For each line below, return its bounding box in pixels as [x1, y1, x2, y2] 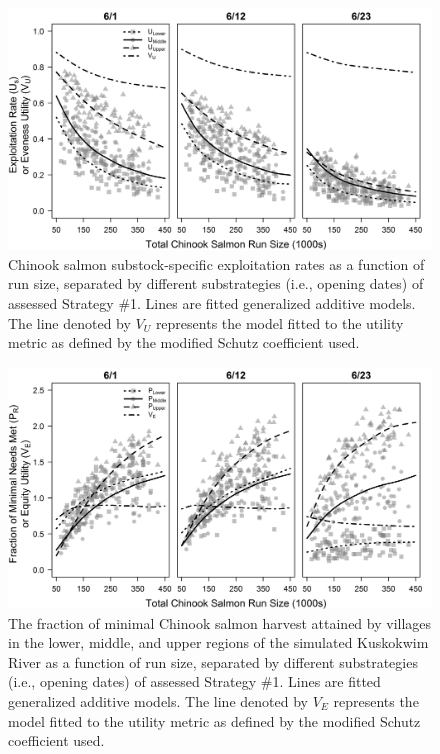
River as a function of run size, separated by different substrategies [8, 651, 418, 672]
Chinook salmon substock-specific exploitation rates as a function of [8, 253, 425, 274]
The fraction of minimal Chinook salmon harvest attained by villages [8, 612, 432, 633]
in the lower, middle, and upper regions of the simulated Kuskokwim [8, 632, 429, 653]
